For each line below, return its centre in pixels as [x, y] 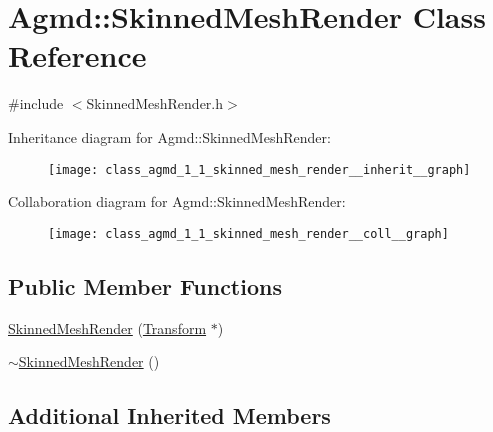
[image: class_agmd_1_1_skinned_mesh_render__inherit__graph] [259, 169]
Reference [77, 55]
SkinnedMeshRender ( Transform [107, 327]
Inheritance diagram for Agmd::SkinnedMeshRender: [169, 136]
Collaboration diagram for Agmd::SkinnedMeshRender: [177, 201]
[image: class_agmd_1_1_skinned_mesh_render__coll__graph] [248, 233]
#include [36, 103]
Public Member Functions [145, 285]
